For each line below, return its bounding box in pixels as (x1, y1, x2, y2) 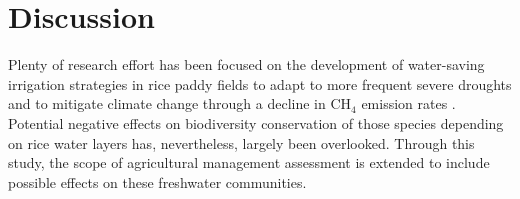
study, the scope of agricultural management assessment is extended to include (8, 152, 490, 173)
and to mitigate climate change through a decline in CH (8, 93, 352, 114)
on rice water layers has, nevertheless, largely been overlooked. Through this (8, 132, 475, 153)
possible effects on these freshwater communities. (8, 171, 307, 192)
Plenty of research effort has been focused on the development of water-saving (8, 54, 485, 75)
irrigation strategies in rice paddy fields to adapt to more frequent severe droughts (8, 73, 512, 94)
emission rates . (361, 93, 456, 114)
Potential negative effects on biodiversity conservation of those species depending (8, 112, 504, 133)
